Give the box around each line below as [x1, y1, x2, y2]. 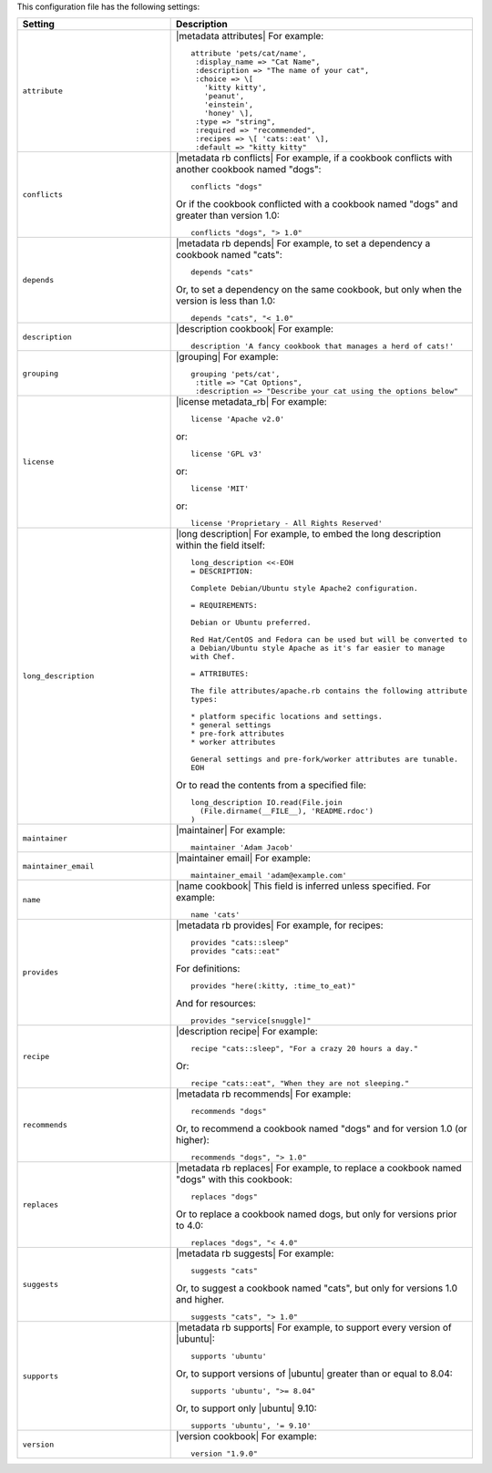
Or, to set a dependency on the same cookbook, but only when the [176, 283, 462, 296]
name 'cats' [190, 910, 241, 920]
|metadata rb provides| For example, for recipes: [176, 919, 384, 932]
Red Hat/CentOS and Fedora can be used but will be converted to [190, 634, 468, 644]
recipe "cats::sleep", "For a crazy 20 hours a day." [190, 1044, 419, 1054]
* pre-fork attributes [190, 729, 285, 738]
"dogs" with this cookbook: [176, 1173, 292, 1186]
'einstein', [203, 100, 254, 109]
